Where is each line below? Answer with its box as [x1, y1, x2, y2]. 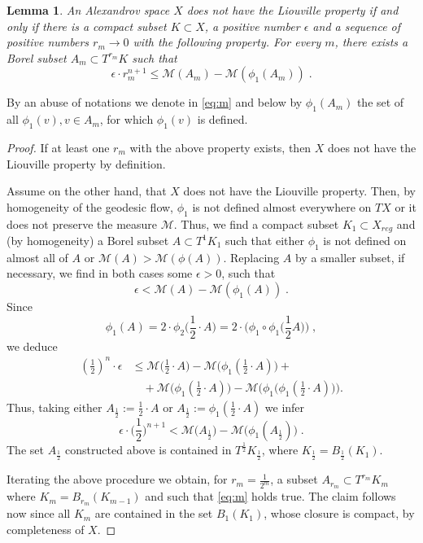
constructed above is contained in [65, 441, 232, 458]
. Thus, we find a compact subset [173, 215, 339, 232]
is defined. [197, 111, 248, 128]
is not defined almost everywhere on [192, 198, 372, 215]
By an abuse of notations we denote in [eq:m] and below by [7, 94, 303, 111]
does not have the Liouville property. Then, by [183, 182, 416, 199]
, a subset [270, 471, 318, 488]
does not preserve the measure [7, 215, 158, 232]
